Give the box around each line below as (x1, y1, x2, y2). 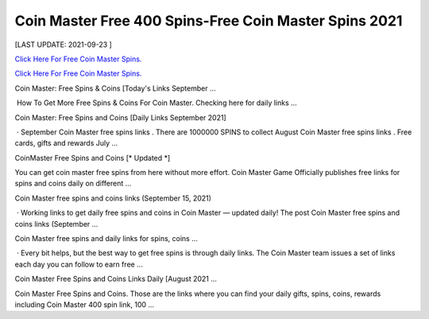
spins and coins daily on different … (14, 179, 132, 189)
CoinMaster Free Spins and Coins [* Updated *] (14, 153, 171, 162)
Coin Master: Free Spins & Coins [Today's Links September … (14, 84, 216, 93)
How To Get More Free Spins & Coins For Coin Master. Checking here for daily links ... (16, 98, 297, 107)
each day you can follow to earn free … (14, 259, 143, 269)
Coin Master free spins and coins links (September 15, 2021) (14, 193, 212, 203)
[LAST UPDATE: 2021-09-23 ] (14, 40, 113, 49)
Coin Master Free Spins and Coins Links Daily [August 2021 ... (14, 274, 218, 284)
